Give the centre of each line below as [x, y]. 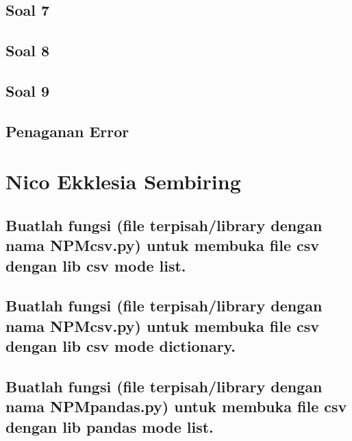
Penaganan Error [67, 131]
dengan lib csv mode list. [96, 265]
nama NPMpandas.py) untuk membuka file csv [176, 406]
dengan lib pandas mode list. [110, 426]
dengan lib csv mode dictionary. [121, 346]
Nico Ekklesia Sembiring [123, 181]
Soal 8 [28, 50]
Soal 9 [28, 90]
